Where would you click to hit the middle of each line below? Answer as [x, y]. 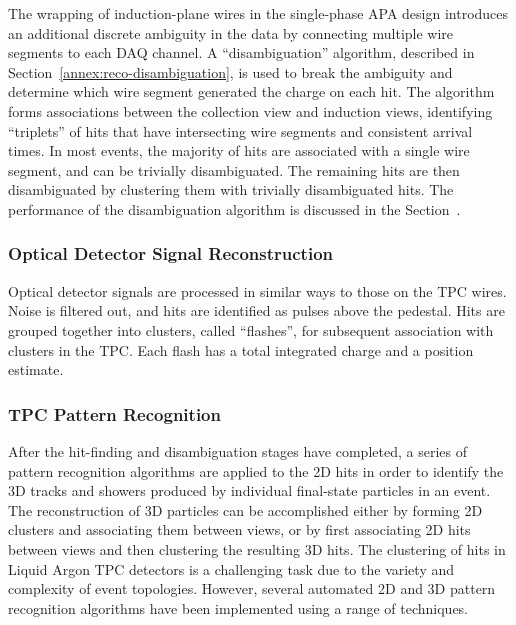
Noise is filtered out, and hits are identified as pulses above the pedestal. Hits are [256, 310]
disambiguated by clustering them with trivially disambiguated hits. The [231, 189]
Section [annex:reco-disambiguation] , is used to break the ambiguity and [230, 71]
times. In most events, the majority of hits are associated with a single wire [239, 150]
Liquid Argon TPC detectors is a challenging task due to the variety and [231, 568]
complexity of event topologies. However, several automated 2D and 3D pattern [252, 588]
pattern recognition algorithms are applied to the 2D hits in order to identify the [256, 470]
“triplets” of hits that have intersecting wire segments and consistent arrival [240, 130]
